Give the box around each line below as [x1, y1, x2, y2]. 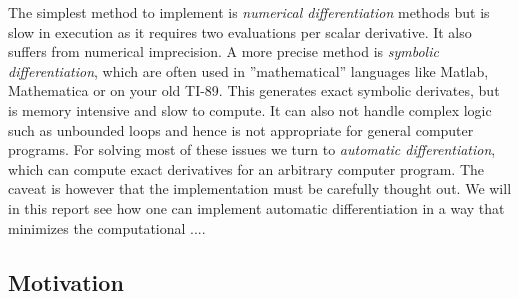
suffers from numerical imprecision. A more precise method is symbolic [8, 41, 439, 62]
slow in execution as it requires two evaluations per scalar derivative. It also [8, 21, 472, 42]
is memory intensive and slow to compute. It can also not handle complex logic [8, 99, 492, 120]
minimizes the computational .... [8, 217, 206, 238]
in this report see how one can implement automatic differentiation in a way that [8, 197, 505, 218]
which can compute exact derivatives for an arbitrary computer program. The [8, 158, 484, 179]
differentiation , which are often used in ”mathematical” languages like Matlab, [8, 60, 489, 81]
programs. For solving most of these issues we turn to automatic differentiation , [8, 139, 496, 160]
